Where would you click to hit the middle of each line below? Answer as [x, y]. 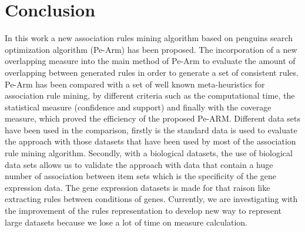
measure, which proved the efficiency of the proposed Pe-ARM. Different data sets [153, 118]
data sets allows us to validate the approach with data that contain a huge [139, 164]
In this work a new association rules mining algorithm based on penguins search [149, 38]
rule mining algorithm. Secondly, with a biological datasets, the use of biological [149, 153]
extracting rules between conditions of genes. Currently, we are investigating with [151, 199]
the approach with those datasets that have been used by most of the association [150, 141]
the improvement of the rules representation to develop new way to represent [143, 211]
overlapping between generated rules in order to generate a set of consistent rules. [152, 72]
